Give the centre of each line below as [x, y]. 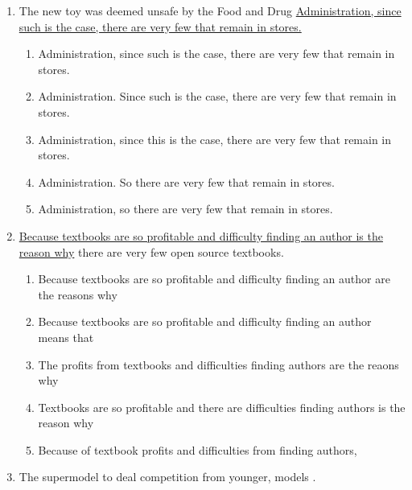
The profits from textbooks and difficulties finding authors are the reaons [218, 364]
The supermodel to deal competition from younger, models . [167, 477]
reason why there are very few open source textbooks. [151, 251]
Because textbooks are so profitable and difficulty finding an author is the [201, 235]
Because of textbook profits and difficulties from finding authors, [198, 449]
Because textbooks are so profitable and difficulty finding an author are [214, 279]
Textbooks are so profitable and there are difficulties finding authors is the [222, 407]
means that [66, 337]
